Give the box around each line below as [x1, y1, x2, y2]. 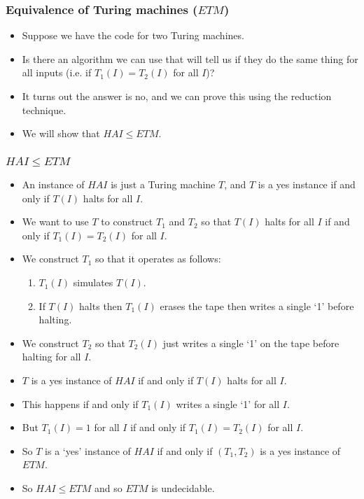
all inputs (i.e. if [22, 65, 92, 80]
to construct [101, 214, 153, 229]
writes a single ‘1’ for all [176, 396, 280, 411]
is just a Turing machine [111, 177, 216, 192]
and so [94, 480, 122, 495]
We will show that [22, 126, 100, 141]
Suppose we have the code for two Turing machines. [22, 28, 244, 43]
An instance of [22, 177, 85, 192]
